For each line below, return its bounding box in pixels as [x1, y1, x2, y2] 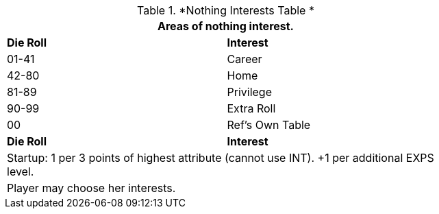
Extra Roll [227, 102, 276, 115]
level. [7, 165, 34, 178]
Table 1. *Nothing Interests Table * [137, 3, 314, 17]
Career [227, 52, 262, 66]
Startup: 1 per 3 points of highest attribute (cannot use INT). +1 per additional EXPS [7, 151, 434, 165]
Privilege [227, 85, 272, 99]
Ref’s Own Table [227, 118, 311, 132]
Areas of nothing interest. [158, 19, 294, 33]
